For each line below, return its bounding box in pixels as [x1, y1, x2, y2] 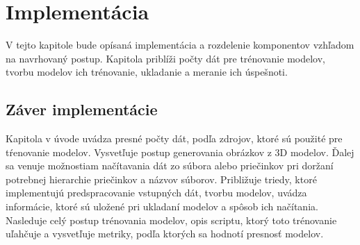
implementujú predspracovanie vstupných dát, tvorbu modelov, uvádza [6, 185, 307, 200]
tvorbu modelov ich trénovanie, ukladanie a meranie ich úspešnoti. [6, 65, 288, 79]
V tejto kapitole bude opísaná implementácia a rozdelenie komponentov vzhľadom [6, 37, 354, 52]
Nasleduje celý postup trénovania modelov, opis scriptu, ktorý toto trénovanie [6, 212, 337, 227]
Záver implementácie [6, 99, 158, 120]
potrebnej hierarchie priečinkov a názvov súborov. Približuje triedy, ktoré [6, 171, 317, 186]
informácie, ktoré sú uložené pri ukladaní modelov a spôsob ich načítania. [6, 199, 318, 214]
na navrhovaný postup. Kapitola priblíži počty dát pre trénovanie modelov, [6, 51, 325, 65]
